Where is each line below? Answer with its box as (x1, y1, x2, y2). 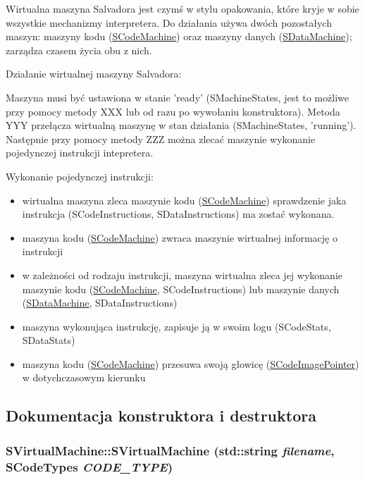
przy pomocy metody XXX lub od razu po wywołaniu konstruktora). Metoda (6, 104, 340, 118)
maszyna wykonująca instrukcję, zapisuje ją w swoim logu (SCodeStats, (22, 319, 331, 333)
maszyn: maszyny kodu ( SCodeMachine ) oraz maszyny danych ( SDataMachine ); (6, 29, 352, 44)
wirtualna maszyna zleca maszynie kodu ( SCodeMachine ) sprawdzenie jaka (22, 192, 347, 207)
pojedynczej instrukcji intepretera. (6, 145, 154, 160)
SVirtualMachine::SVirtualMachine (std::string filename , (6, 441, 335, 459)
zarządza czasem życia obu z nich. (6, 42, 152, 57)
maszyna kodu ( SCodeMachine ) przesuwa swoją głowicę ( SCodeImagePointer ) (22, 356, 359, 371)
